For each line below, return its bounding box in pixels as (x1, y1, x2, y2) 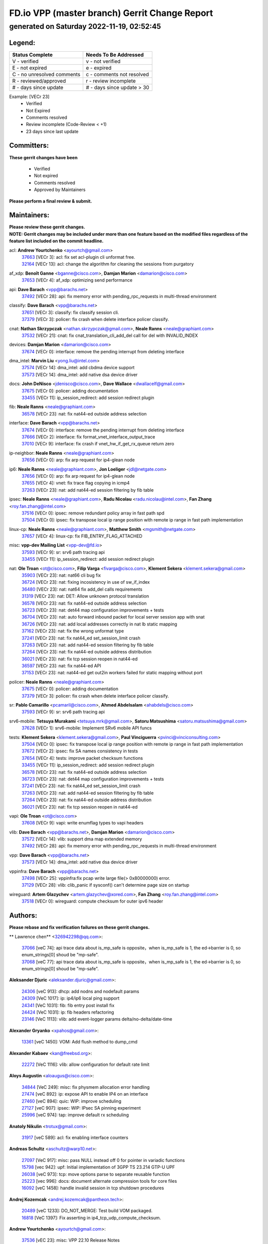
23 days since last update (26, 128, 79, 134)
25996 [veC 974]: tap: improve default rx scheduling (21, 1112, 129, 1118)
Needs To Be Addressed (86, 51, 144, 58)
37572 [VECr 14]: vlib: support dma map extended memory (21, 836, 142, 842)
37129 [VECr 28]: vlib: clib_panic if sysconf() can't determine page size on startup (21, 882, 190, 888)
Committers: (9, 141, 49, 150)
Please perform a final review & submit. (9, 198, 92, 204)
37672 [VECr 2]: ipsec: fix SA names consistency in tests (21, 748, 138, 754)
